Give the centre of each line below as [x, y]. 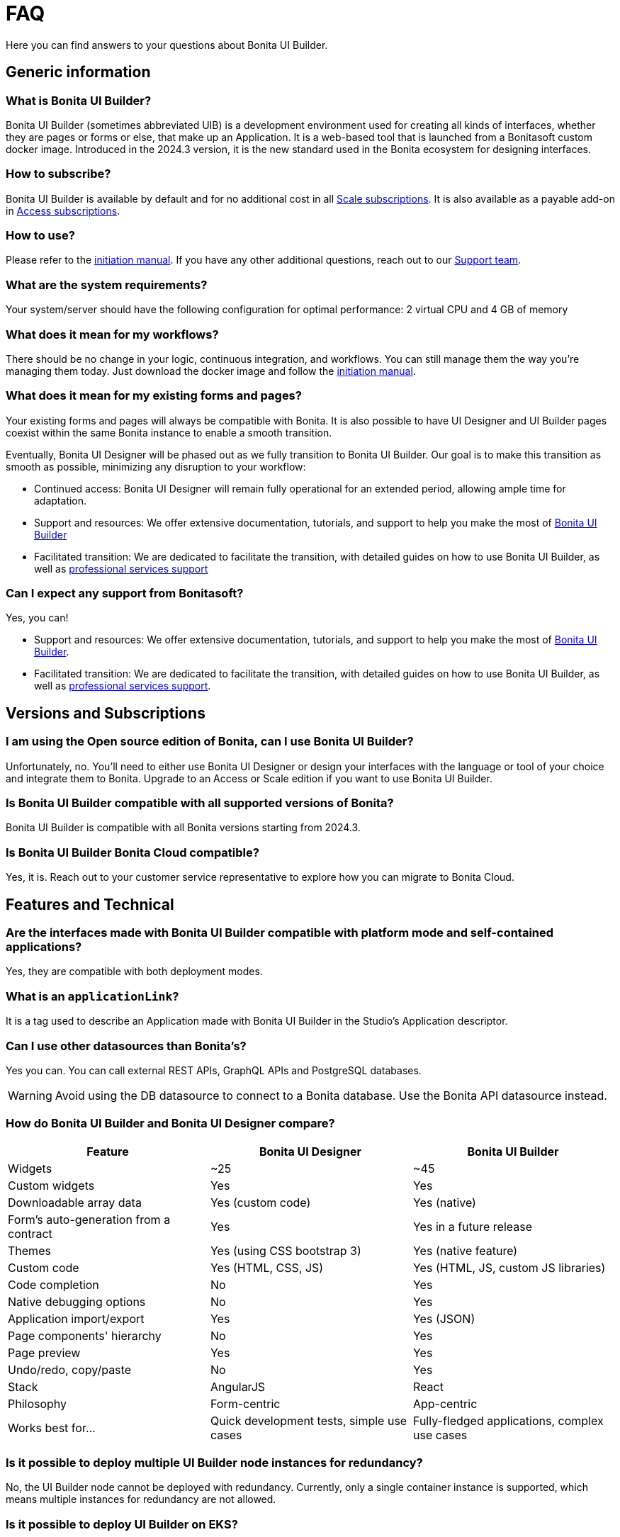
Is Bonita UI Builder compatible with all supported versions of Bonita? [200, 803]
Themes [29, 1250]
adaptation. [61, 500]
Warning [30, 1095]
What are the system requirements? [107, 285]
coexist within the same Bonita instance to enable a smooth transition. [169, 432]
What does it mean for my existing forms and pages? [154, 396]
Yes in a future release [473, 1226]
